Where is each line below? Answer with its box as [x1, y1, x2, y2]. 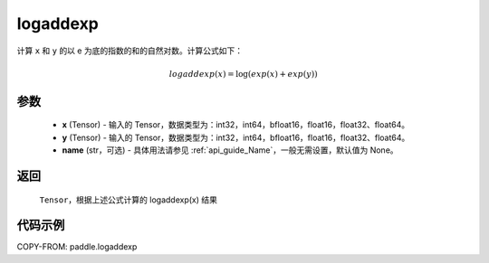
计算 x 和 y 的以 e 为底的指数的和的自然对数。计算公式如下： [16, 45, 244, 56]
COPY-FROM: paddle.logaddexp [16, 241, 138, 252]
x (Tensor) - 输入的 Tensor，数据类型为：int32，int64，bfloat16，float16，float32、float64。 [62, 119, 410, 130]
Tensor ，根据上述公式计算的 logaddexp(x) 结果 [39, 194, 217, 205]
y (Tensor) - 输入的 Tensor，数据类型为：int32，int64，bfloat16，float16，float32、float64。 [62, 132, 410, 143]
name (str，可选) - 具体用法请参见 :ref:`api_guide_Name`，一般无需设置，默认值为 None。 [62, 145, 398, 155]
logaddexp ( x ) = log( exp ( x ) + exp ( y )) [168, 69, 318, 79]
